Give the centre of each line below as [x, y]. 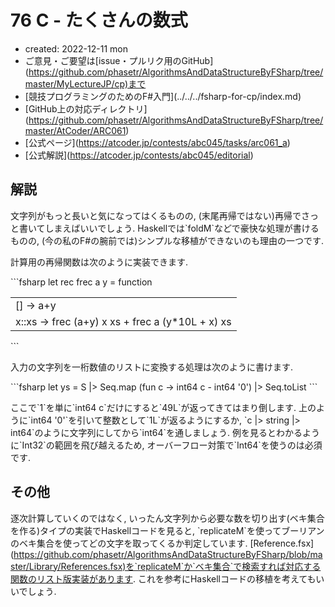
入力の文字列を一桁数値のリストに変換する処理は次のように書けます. [152, 367]
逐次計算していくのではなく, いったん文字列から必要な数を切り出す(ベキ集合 [167, 518]
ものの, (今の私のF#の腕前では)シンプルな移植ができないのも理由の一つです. [167, 240]
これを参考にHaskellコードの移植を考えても [227, 578]
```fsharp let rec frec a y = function [81, 282]
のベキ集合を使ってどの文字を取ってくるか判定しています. [129, 543]
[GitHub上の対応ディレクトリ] [86, 108]
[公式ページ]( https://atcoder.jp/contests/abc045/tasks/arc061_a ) [157, 142]
